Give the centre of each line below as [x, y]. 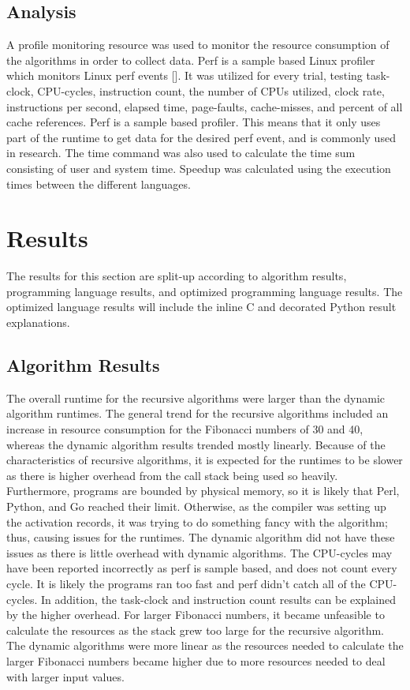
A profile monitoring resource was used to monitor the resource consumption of [198, 45]
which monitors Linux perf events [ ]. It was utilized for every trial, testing [184, 75]
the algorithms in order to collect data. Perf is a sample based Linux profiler [191, 60]
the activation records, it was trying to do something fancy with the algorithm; [197, 521]
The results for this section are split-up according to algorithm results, [177, 276]
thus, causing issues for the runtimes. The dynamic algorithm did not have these [201, 537]
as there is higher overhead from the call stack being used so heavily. [172, 475]
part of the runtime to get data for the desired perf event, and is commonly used [201, 137]
